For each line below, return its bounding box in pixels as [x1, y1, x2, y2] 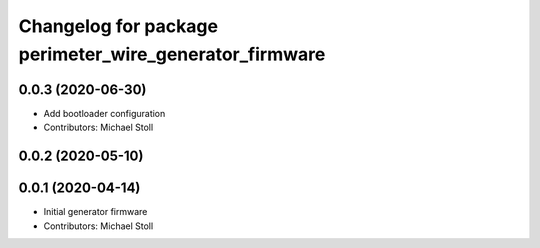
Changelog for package [18, 15, 219, 37]
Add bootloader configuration [43, 107, 166, 119]
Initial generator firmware [43, 206, 148, 218]
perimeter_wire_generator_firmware [18, 43, 326, 65]
